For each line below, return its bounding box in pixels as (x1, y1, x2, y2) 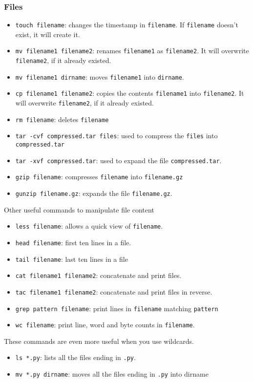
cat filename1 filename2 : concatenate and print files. (15, 270, 182, 280)
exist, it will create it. (15, 29, 80, 39)
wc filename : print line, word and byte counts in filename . (15, 319, 195, 330)
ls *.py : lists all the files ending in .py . (15, 352, 136, 362)
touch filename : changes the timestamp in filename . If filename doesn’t (15, 20, 238, 30)
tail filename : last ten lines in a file (15, 254, 128, 264)
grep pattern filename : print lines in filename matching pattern (15, 303, 218, 313)
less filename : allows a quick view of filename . (15, 221, 163, 231)
